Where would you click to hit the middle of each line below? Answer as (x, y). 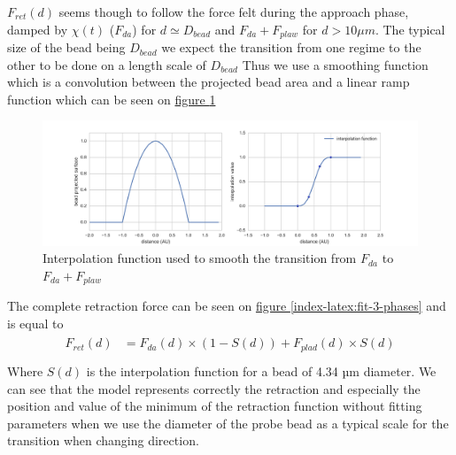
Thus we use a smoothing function (335, 64)
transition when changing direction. (103, 440)
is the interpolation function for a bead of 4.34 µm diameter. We (261, 370)
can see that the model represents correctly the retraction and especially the (214, 388)
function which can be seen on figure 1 (112, 99)
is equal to (35, 323)
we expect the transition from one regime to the (291, 47)
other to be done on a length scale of (107, 64)
